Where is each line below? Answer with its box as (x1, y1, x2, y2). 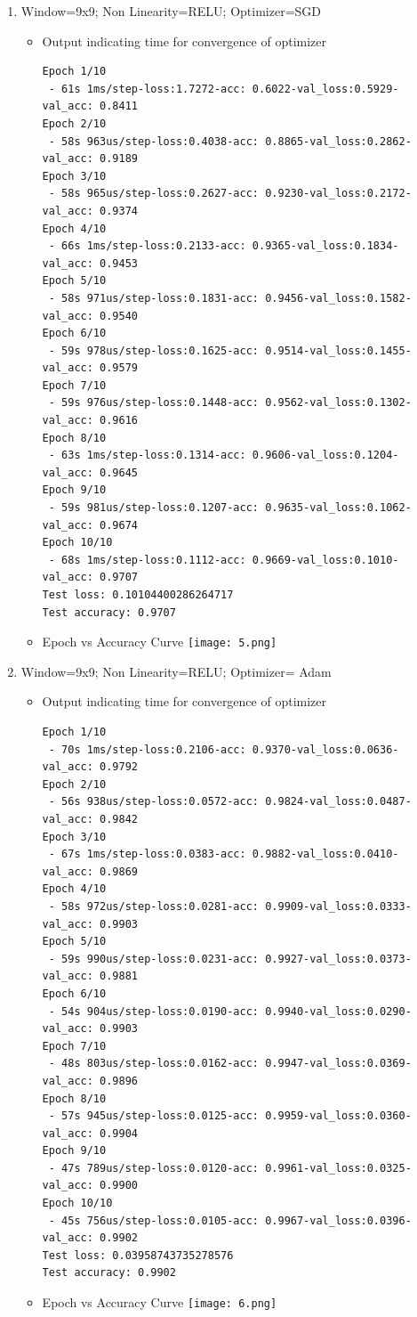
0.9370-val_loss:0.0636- (252, 743, 399, 756)
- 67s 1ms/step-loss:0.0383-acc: (48, 848, 246, 861)
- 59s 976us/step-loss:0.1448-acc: (48, 396, 260, 410)
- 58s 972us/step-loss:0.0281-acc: (48, 899, 260, 913)
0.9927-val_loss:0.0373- (265, 952, 412, 965)
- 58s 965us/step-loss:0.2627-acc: (48, 187, 260, 200)
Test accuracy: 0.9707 (42, 606, 176, 619)
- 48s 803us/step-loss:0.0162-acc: (48, 1057, 260, 1070)
